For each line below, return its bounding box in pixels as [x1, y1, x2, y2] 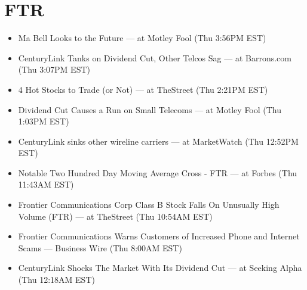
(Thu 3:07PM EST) [18, 63, 90, 76]
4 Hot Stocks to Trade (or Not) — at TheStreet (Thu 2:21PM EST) [18, 83, 268, 95]
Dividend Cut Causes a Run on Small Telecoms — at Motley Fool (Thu [18, 103, 282, 116]
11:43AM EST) [18, 178, 74, 191]
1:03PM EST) [18, 115, 69, 127]
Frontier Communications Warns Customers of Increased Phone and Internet [18, 230, 300, 242]
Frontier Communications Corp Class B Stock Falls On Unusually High [18, 198, 280, 211]
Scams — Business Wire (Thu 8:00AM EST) [18, 241, 182, 254]
